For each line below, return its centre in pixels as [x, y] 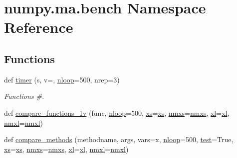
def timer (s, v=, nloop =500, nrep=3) [62, 79]
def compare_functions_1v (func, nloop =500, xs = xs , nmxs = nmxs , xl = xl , [117, 113]
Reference [39, 27]
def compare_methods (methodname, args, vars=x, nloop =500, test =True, [119, 139]
